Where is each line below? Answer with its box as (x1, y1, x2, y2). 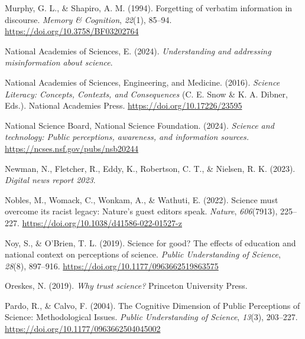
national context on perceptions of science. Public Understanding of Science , (5, 248, 281, 260)
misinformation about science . (5, 56, 113, 69)
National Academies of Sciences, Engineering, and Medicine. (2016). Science (5, 76, 280, 88)
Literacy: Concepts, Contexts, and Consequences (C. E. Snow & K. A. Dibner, (5, 87, 288, 100)
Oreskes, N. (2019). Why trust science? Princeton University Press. (5, 279, 248, 292)
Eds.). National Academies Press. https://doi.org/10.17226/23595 (5, 99, 242, 112)
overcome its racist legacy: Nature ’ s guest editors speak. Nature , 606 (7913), (5, 205, 278, 217)
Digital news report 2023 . (5, 174, 96, 186)
